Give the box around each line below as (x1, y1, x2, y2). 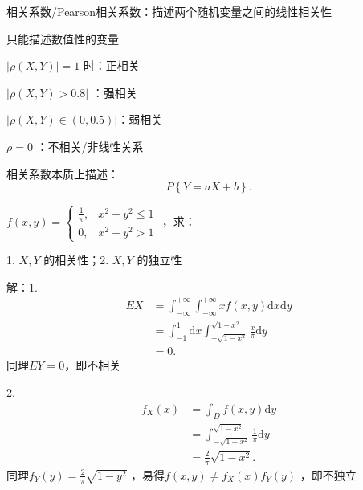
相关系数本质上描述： (6, 165, 119, 182)
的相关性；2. (43, 251, 109, 268)
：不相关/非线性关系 (36, 137, 144, 154)
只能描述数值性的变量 (6, 30, 119, 47)
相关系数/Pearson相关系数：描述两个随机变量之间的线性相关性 (6, 3, 332, 19)
